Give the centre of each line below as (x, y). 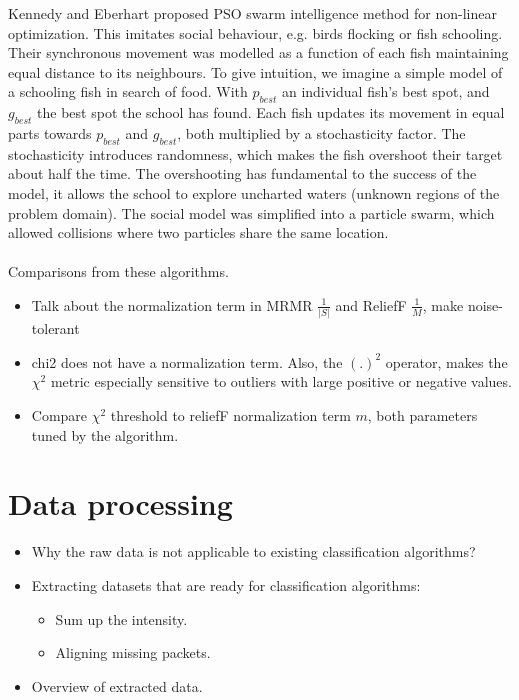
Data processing (120, 503)
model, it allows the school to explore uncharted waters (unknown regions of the (254, 192)
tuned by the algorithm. (105, 434)
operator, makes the (446, 361)
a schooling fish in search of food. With (128, 91)
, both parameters (422, 415)
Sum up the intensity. (121, 618)
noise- (485, 304)
